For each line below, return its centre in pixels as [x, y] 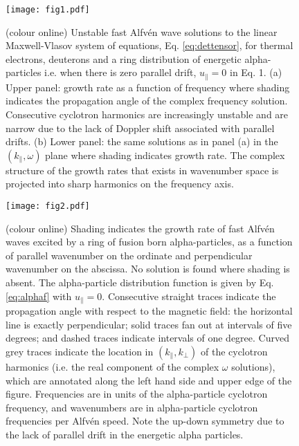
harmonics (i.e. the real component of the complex [112, 366]
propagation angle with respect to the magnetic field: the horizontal [149, 311]
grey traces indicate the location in [80, 351]
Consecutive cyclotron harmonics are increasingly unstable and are [147, 114]
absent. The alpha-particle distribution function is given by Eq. [140, 282]
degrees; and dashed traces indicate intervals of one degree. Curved [147, 338]
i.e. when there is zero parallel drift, [120, 72]
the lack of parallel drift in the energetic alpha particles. [125, 434]
